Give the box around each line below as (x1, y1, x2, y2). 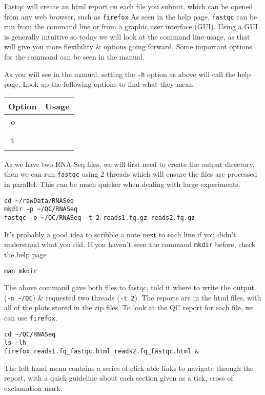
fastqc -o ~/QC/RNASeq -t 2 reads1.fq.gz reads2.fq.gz (4, 214, 195, 222)
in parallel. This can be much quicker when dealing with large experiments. (4, 179, 240, 190)
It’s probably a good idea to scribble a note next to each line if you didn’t (4, 229, 236, 239)
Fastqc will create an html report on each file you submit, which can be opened (4, 1, 253, 11)
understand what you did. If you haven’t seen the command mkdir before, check (4, 239, 256, 250)
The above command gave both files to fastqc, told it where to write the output (4, 282, 254, 293)
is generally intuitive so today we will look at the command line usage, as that (4, 31, 250, 42)
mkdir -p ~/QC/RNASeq (4, 205, 78, 213)
